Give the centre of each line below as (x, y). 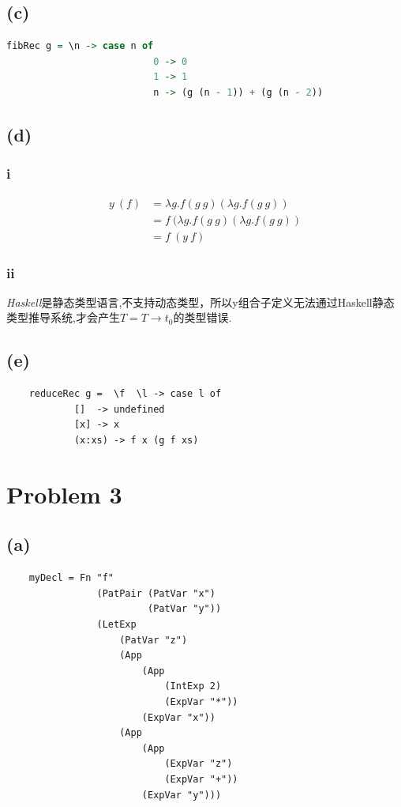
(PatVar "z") (154, 640)
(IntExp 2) (193, 686)
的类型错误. (202, 317)
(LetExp (116, 625)
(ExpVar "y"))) (182, 795)
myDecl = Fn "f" (71, 578)
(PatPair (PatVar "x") (156, 593)
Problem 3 (64, 494)
